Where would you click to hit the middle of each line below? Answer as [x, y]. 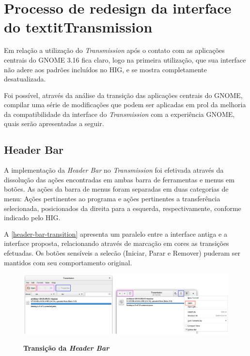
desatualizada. [25, 79]
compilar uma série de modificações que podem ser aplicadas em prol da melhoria [125, 105]
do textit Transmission [78, 27]
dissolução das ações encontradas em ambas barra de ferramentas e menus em [119, 179]
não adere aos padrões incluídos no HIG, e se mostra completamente [105, 69]
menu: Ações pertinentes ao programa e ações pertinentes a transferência [112, 199]
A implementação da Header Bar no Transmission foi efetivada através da [114, 170]
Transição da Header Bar [66, 348]
